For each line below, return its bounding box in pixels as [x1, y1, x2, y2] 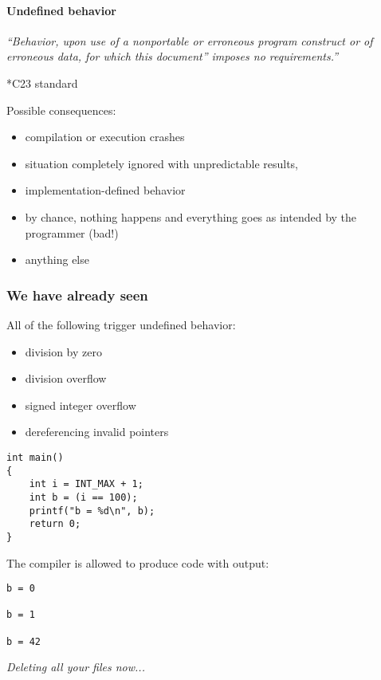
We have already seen [6, 285, 148, 305]
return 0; [29, 518, 81, 530]
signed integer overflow [25, 396, 136, 413]
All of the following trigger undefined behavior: [6, 316, 236, 332]
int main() [6, 451, 64, 463]
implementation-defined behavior [25, 182, 186, 198]
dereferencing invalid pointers [25, 423, 169, 440]
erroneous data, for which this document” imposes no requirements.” [6, 48, 339, 65]
